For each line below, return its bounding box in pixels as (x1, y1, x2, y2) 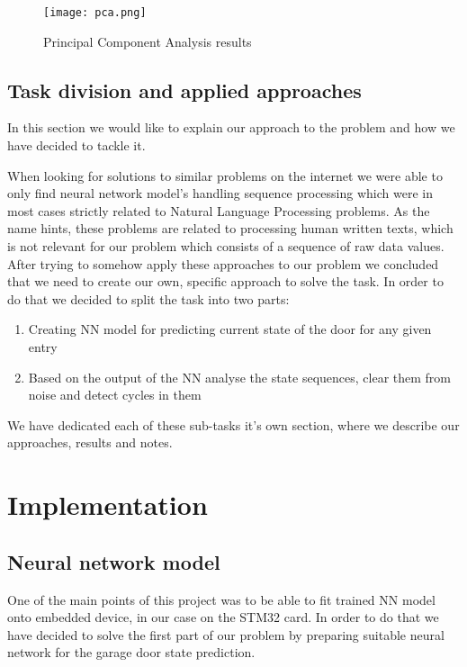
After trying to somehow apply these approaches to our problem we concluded (7, 254, 439, 273)
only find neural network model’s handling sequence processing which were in (7, 184, 433, 203)
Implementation (7, 486, 208, 523)
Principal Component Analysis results (43, 32, 252, 50)
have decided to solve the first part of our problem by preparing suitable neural (7, 625, 445, 644)
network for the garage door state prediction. (7, 643, 256, 662)
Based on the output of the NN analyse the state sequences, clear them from (28, 367, 452, 386)
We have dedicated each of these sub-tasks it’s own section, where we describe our (7, 415, 460, 434)
